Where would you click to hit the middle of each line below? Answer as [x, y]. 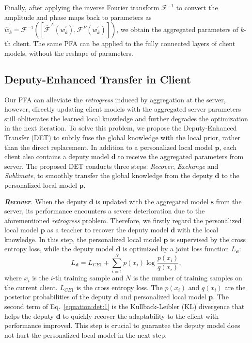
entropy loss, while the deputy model [59, 249]
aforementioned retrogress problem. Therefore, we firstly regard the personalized [123, 220]
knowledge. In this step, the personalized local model [83, 239]
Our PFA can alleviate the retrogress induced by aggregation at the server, [115, 99]
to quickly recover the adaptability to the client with [141, 316]
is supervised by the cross [208, 239]
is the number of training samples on [188, 278]
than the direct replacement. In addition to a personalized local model [109, 147]
